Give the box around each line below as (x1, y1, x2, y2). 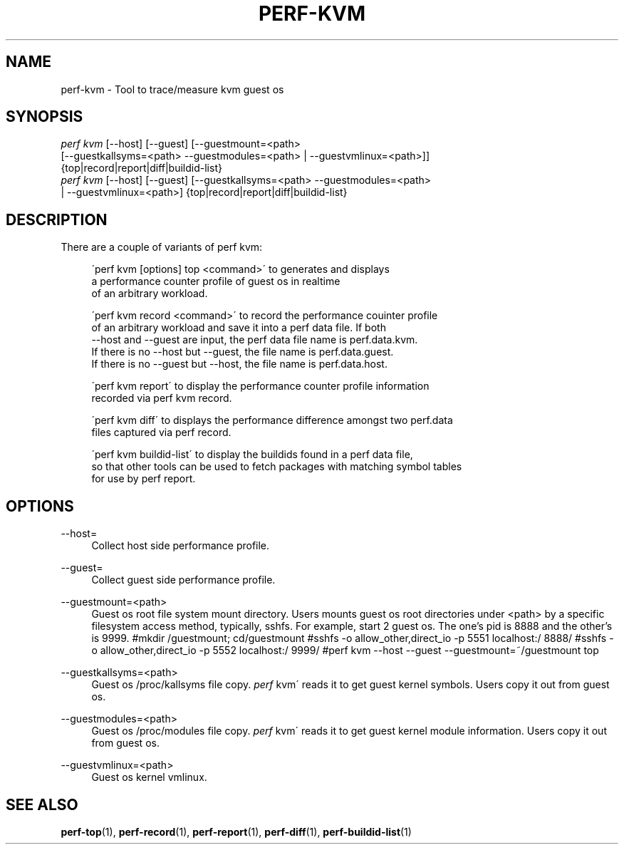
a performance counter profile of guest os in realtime (91, 275, 340, 288)
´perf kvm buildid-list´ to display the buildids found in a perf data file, (91, 448, 413, 461)
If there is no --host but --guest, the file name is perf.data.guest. (91, 346, 394, 358)
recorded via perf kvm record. (91, 392, 232, 405)
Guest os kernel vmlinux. (91, 771, 207, 784)
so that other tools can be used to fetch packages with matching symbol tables (91, 460, 462, 473)
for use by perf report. (91, 472, 196, 485)
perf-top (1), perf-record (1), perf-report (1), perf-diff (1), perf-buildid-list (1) (61, 825, 412, 838)
